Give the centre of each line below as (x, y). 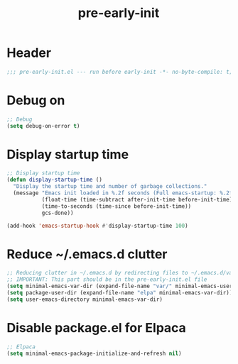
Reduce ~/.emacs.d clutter (87, 254)
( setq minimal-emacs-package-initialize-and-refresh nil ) (94, 353)
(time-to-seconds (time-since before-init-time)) (117, 206)
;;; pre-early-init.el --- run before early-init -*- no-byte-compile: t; (120, 72)
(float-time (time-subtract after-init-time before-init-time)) (139, 199)
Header (29, 53)
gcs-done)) (58, 213)
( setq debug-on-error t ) (43, 126)
